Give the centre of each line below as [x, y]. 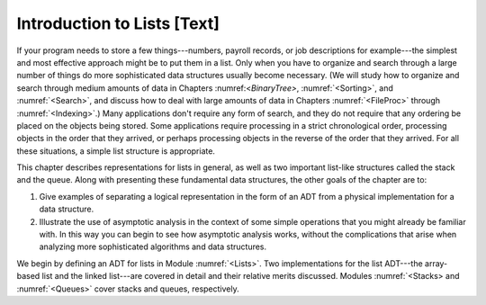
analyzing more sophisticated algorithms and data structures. [153, 247]
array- [436, 263]
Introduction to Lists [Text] [118, 23]
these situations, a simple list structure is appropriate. [116, 151]
